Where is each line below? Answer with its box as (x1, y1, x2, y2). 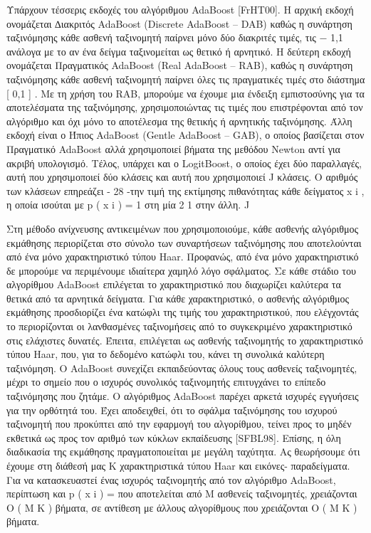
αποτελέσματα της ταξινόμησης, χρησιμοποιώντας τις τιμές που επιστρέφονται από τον (6, 100, 363, 115)
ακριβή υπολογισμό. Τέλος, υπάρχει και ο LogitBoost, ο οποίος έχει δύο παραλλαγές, (6, 155, 362, 170)
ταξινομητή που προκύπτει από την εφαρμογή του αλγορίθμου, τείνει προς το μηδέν (6, 416, 352, 431)
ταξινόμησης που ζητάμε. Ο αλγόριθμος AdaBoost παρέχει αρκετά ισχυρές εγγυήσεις (6, 389, 359, 403)
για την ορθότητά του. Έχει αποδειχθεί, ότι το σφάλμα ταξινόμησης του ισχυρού (6, 402, 338, 417)
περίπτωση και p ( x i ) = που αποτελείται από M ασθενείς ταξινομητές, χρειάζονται (6, 486, 357, 501)
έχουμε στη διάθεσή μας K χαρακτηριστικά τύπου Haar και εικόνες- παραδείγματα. (6, 458, 350, 473)
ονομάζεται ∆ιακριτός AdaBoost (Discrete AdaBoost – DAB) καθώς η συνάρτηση (6, 16, 352, 31)
